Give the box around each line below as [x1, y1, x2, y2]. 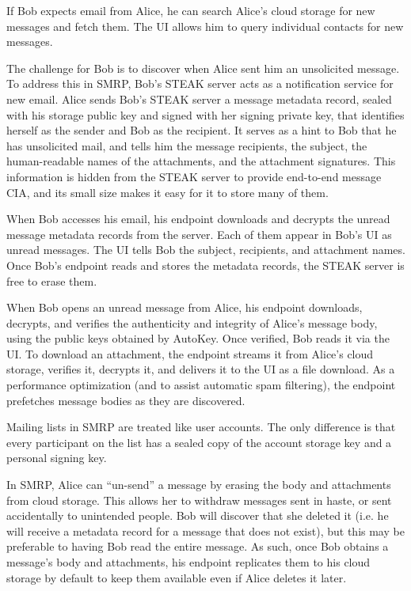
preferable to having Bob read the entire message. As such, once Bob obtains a [6, 538, 389, 555]
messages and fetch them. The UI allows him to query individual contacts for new [6, 17, 404, 34]
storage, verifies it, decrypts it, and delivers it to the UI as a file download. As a [6, 361, 395, 377]
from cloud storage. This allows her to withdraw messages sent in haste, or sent [6, 491, 392, 508]
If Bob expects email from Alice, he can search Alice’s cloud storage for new [6, 2, 375, 18]
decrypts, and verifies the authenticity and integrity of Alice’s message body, [6, 314, 378, 331]
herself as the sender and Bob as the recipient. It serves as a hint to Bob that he [6, 122, 397, 138]
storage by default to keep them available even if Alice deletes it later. [6, 569, 347, 585]
